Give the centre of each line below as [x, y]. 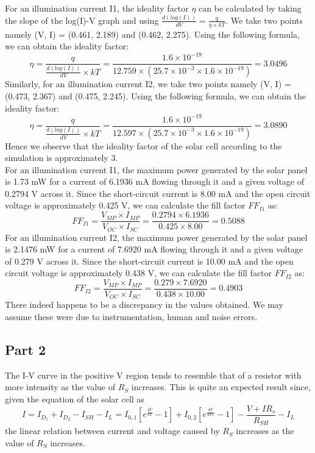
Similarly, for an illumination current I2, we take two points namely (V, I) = [148, 84]
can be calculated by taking [250, 8]
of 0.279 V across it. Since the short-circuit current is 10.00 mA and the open [149, 261]
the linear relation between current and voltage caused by [112, 431]
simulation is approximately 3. [62, 158]
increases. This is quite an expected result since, [221, 387]
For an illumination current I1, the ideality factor [97, 8]
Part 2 [26, 350]
